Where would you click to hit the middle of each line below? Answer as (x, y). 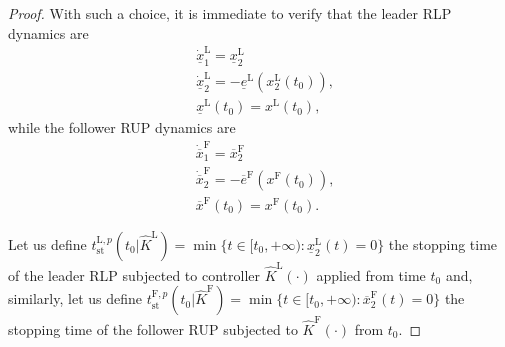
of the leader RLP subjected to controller (134, 274)
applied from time (371, 274)
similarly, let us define (75, 298)
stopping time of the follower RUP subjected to (153, 328)
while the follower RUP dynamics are (122, 127)
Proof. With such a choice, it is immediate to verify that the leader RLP (230, 13)
